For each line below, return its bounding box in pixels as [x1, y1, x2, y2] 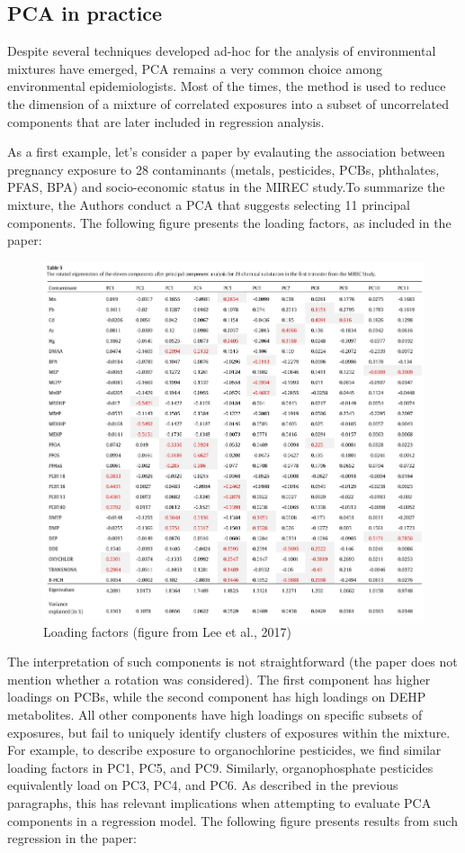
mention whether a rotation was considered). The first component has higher [7, 669, 431, 688]
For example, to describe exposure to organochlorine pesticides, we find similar [7, 740, 442, 759]
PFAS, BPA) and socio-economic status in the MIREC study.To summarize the [7, 177, 445, 196]
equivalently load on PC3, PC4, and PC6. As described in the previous [7, 776, 398, 794]
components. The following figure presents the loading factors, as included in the [7, 213, 452, 231]
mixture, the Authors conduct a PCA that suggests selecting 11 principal [7, 195, 410, 213]
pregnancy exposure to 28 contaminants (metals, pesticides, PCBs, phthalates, [7, 159, 440, 178]
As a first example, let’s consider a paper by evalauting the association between [7, 142, 445, 161]
